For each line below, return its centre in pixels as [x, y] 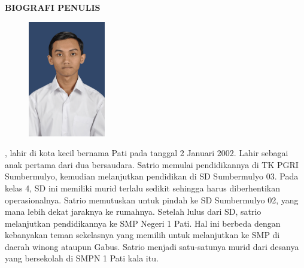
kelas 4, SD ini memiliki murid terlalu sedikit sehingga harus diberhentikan [142, 188]
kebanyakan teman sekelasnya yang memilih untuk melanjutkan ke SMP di [142, 235]
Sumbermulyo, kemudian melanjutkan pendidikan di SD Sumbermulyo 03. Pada [152, 176]
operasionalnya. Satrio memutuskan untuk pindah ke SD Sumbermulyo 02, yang [152, 200]
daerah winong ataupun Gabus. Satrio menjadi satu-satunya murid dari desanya [152, 246]
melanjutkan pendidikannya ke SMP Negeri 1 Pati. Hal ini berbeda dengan [143, 223]
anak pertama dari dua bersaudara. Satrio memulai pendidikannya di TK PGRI [152, 164]
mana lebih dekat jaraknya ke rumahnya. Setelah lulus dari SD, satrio [133, 211]
